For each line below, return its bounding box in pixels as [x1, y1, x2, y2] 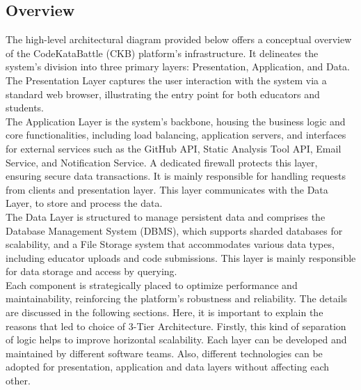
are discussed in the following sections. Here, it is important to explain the [6, 305, 323, 320]
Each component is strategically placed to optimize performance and [6, 277, 298, 292]
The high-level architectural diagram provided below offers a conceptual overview [6, 32, 352, 47]
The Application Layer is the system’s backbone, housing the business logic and [6, 114, 346, 128]
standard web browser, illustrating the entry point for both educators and [6, 86, 320, 101]
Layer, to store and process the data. [6, 196, 163, 210]
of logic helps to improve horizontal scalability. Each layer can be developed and [6, 332, 347, 347]
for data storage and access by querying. [6, 264, 177, 279]
